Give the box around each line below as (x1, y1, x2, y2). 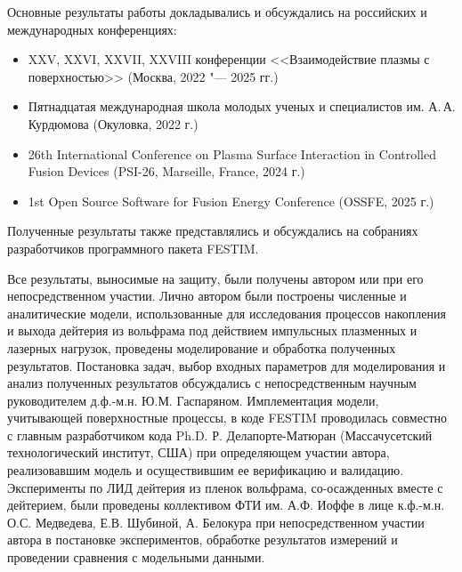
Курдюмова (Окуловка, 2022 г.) (28, 114, 199, 133)
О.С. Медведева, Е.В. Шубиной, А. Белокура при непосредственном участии (7, 512, 425, 531)
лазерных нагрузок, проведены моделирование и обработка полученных (7, 338, 396, 357)
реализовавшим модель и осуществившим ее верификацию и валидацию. (7, 461, 404, 479)
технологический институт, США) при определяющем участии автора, (7, 443, 390, 462)
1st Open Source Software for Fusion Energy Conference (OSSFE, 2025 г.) (28, 191, 434, 210)
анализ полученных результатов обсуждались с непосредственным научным (7, 374, 417, 392)
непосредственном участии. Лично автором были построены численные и (7, 286, 407, 305)
